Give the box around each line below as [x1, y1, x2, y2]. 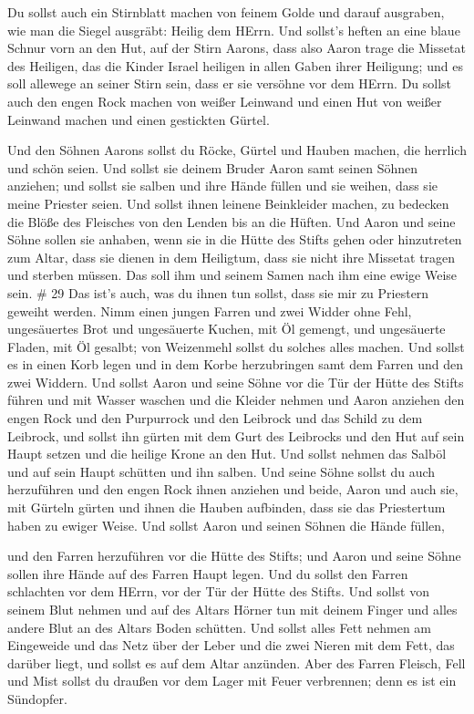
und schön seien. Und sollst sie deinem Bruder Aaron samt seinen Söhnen [7, 158, 418, 177]
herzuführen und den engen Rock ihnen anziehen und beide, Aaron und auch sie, [7, 480, 459, 499]
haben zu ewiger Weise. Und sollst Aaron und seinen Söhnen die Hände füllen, [7, 515, 445, 534]
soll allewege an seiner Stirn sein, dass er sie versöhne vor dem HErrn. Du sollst [7, 74, 452, 93]
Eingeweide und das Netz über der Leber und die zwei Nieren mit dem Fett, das [7, 636, 455, 655]
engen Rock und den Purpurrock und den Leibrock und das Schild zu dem [7, 409, 423, 428]
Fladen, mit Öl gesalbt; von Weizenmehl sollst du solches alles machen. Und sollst [7, 336, 465, 356]
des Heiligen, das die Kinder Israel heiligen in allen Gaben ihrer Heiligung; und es [7, 56, 463, 75]
